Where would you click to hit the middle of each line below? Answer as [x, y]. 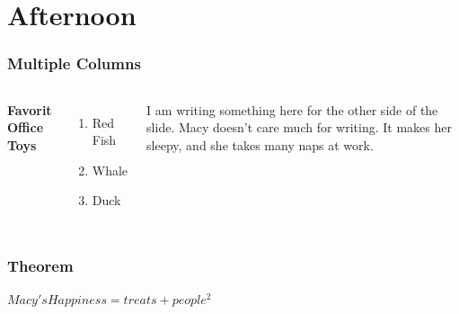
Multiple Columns [74, 63]
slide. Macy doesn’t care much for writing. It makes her [299, 127]
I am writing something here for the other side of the [292, 109]
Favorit [30, 109]
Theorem [40, 265]
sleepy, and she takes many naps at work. [260, 144]
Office [26, 127]
